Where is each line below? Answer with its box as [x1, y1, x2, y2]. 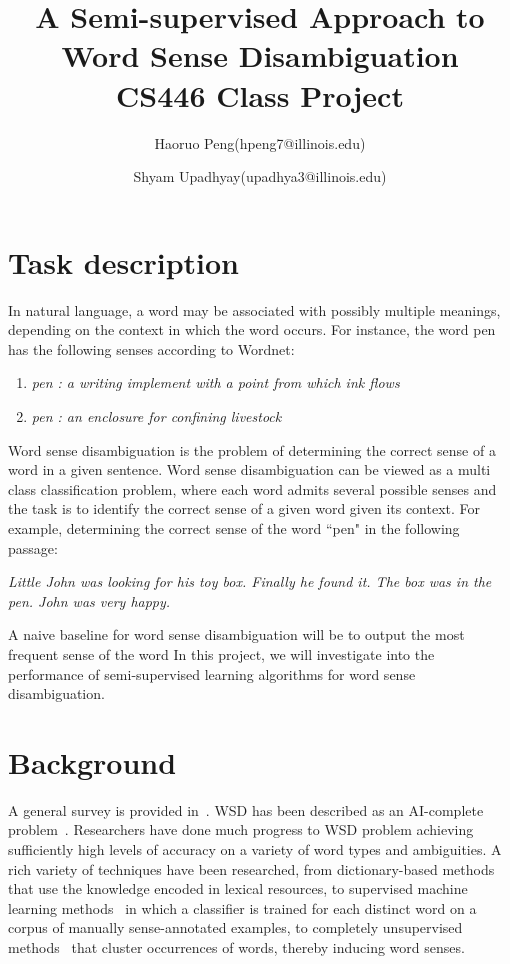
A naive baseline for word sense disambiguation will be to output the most [8, 624, 465, 645]
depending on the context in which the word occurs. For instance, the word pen [8, 319, 496, 340]
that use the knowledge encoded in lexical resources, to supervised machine [8, 878, 468, 899]
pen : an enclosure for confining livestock [31, 406, 282, 426]
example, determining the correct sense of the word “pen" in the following [8, 517, 460, 538]
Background [8, 741, 177, 782]
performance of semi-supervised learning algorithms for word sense [8, 663, 416, 684]
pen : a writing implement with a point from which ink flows [31, 372, 400, 393]
